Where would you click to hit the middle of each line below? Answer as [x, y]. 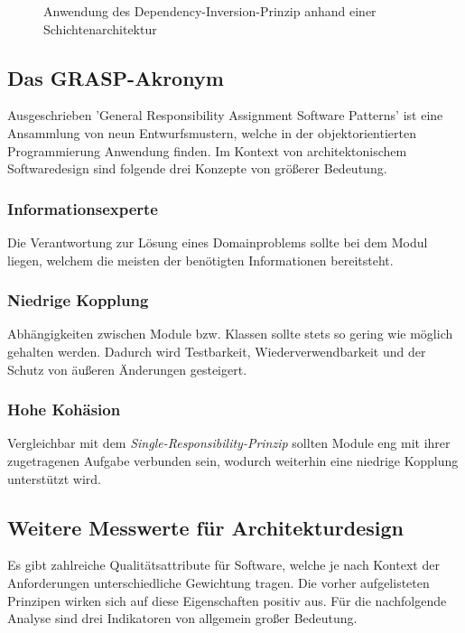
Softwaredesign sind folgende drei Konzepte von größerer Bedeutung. [197, 168]
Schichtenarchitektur [100, 28]
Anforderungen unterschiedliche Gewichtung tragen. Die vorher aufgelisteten [219, 582]
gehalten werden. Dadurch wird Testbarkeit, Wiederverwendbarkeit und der [217, 351]
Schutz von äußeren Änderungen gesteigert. [127, 369]
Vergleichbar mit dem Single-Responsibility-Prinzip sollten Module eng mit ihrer [229, 443]
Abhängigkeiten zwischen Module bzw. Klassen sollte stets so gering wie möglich [230, 334]
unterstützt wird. [55, 478]
